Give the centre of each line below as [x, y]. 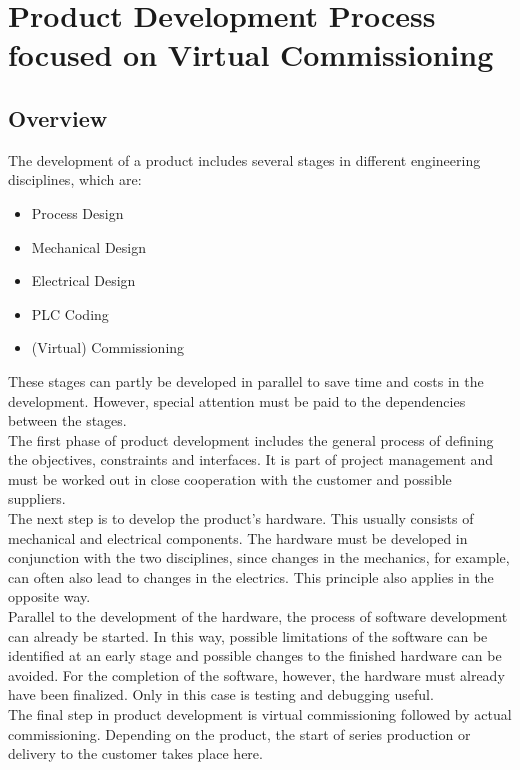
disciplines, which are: [75, 179]
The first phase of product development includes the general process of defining [251, 439]
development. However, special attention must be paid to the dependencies [237, 400]
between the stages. [67, 420]
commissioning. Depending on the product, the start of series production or [239, 733]
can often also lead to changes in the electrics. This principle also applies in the [251, 576]
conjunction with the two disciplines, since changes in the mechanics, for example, [259, 557]
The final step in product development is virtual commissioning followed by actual [260, 714]
